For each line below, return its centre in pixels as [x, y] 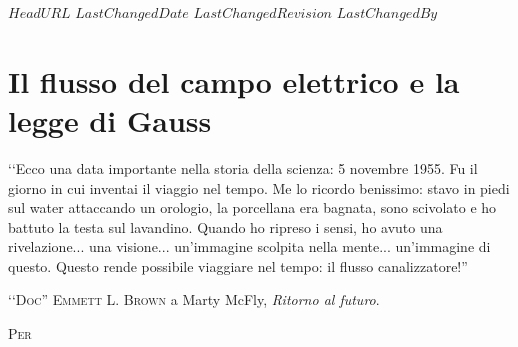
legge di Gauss [110, 119]
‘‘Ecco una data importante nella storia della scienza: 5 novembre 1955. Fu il [243, 167]
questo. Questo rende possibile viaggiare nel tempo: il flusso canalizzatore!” [238, 265]
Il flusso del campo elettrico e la [234, 80]
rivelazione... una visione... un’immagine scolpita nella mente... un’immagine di [249, 246]
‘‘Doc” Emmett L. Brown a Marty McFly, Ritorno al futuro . [194, 299]
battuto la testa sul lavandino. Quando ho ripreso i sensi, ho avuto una [225, 226]
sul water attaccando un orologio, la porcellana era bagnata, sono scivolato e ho [252, 207]
